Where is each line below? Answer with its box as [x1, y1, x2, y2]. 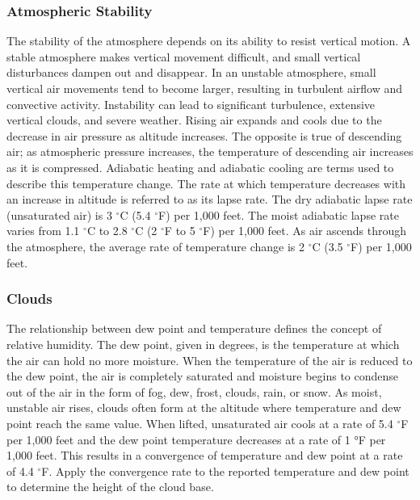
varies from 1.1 [6, 222, 80, 239]
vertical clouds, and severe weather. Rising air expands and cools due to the [6, 111, 382, 128]
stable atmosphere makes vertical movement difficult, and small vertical [6, 48, 361, 65]
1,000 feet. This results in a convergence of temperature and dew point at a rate [6, 447, 403, 464]
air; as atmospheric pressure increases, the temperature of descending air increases [6, 143, 414, 160]
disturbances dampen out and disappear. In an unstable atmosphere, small [6, 64, 376, 81]
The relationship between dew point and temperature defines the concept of [6, 320, 382, 337]
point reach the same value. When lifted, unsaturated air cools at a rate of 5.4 [6, 414, 393, 431]
